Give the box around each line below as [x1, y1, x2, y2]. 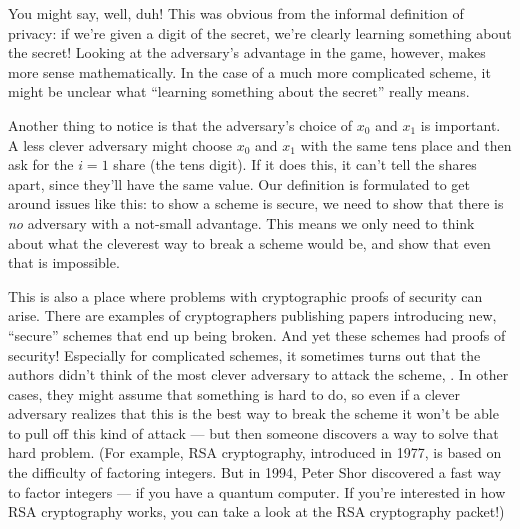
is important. [420, 114, 501, 135]
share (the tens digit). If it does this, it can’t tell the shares [113, 154, 477, 175]
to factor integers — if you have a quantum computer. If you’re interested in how [8, 481, 506, 502]
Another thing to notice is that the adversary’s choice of [8, 114, 353, 135]
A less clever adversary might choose [8, 134, 232, 155]
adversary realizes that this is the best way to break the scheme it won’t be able [8, 403, 499, 424]
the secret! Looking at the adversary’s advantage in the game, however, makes [8, 42, 486, 63]
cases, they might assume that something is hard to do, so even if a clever [8, 383, 461, 404]
